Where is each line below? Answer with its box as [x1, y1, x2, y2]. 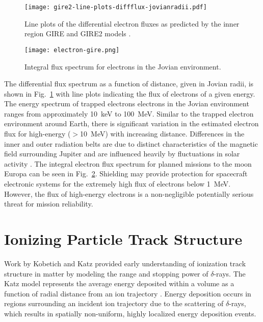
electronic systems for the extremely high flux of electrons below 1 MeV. [4, 178, 231, 189]
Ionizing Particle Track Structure [4, 228, 243, 249]
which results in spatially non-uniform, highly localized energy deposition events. [4, 308, 256, 318]
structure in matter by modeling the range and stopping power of [4, 268, 208, 279]
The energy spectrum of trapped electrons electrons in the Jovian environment [4, 98, 249, 109]
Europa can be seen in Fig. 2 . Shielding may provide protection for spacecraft [4, 168, 248, 179]
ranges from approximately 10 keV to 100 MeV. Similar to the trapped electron [4, 108, 254, 119]
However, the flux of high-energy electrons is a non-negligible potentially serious [4, 188, 254, 199]
